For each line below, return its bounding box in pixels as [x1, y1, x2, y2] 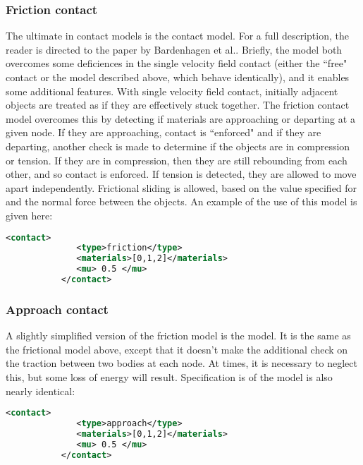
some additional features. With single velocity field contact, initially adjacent [6, 83, 338, 98]
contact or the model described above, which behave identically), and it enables [6, 70, 350, 84]
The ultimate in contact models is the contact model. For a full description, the [6, 28, 349, 43]
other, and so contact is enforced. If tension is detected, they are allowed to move [6, 167, 357, 181]
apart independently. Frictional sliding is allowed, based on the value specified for [6, 180, 357, 195]
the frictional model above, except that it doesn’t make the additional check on [6, 342, 348, 356]
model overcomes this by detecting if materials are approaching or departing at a [6, 111, 355, 126]
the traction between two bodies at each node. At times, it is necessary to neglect [6, 356, 357, 370]
